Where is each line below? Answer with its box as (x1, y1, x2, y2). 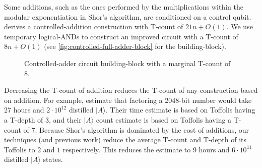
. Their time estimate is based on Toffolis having (105, 104, 255, 115)
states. (43, 154, 63, 164)
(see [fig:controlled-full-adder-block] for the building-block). (44, 41, 226, 51)
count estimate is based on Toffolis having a (96, 114, 232, 125)
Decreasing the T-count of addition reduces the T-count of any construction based (4, 85, 258, 95)
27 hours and (4, 104, 44, 115)
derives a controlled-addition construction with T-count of (4, 21, 183, 32)
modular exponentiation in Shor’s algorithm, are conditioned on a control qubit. (4, 11, 251, 22)
